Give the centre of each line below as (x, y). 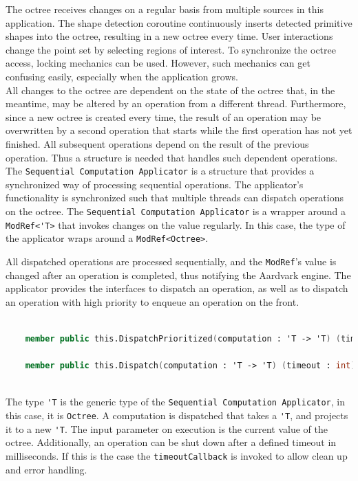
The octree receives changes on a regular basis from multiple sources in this (165, 9)
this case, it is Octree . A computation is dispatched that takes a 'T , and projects (177, 415)
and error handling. (46, 469)
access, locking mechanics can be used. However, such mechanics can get (158, 63)
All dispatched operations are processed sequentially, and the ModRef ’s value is (171, 261)
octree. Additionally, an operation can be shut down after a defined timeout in (171, 442)
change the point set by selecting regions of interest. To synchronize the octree (171, 49)
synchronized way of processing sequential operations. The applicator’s (155, 184)
